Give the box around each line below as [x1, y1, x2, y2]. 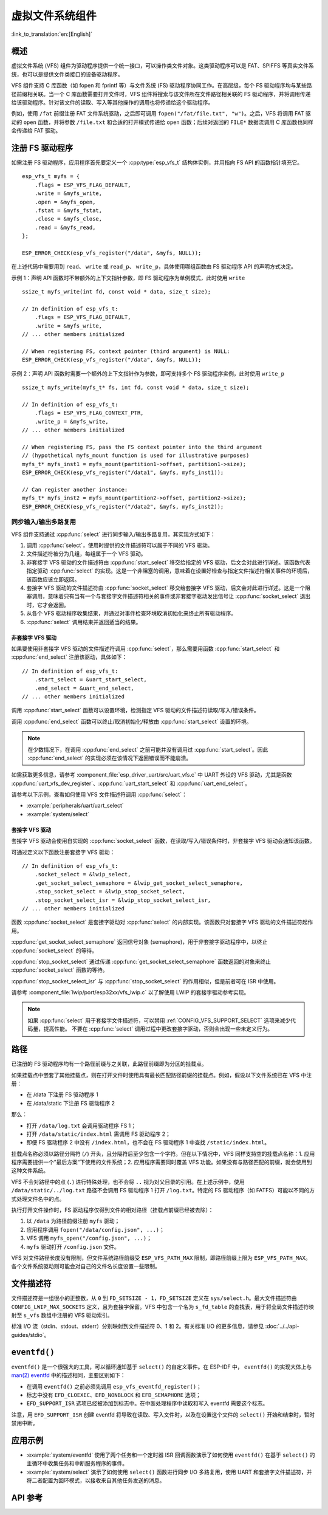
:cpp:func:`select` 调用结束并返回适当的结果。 [26, 618, 142, 625]
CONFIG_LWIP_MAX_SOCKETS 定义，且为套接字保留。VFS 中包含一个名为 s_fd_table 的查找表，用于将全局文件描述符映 [11, 1303, 314, 1310]
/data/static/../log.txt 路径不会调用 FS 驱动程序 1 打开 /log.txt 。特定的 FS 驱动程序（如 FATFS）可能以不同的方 [11, 1187, 315, 1194]
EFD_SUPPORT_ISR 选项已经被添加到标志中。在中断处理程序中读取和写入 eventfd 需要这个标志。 [26, 1400, 268, 1407]
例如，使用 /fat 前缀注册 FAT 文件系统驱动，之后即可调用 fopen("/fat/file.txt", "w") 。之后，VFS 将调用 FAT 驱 [11, 110, 311, 117]
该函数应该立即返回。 [26, 575, 80, 583]
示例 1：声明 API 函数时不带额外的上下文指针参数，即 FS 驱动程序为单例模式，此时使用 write [11, 274, 245, 281]
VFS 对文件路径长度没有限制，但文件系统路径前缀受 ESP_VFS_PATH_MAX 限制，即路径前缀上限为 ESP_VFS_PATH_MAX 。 [11, 1254, 311, 1261]
